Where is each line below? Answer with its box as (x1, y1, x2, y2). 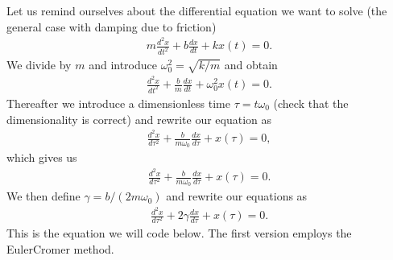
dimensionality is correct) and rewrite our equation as (6, 110, 272, 127)
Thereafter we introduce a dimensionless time (6, 94, 230, 111)
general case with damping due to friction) (6, 18, 217, 35)
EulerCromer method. (6, 240, 114, 257)
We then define (6, 188, 81, 204)
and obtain (224, 56, 278, 73)
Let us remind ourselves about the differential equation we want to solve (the (6, 2, 387, 19)
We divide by (6, 56, 72, 73)
